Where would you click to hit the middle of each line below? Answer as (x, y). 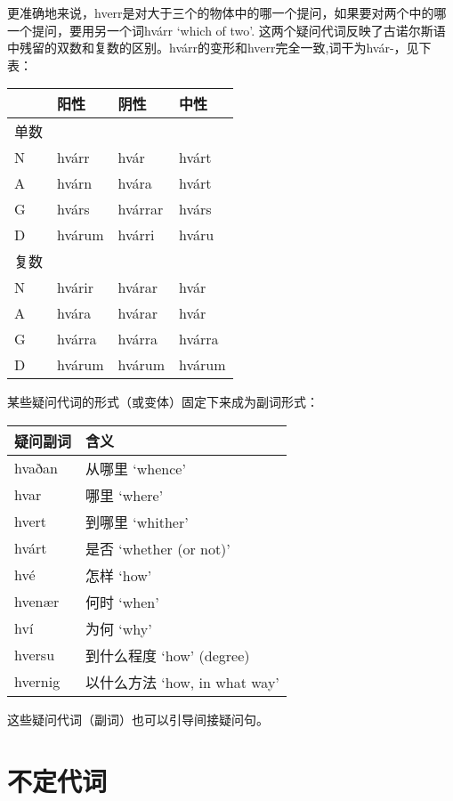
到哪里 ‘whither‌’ (137, 522)
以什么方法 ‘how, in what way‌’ (182, 682)
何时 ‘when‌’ (122, 602)
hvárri (136, 235)
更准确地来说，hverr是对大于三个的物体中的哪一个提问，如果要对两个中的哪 (227, 12)
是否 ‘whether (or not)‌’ (158, 548)
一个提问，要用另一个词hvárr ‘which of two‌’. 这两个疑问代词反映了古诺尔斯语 (226, 30)
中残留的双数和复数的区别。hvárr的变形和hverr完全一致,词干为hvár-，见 (213, 48)
